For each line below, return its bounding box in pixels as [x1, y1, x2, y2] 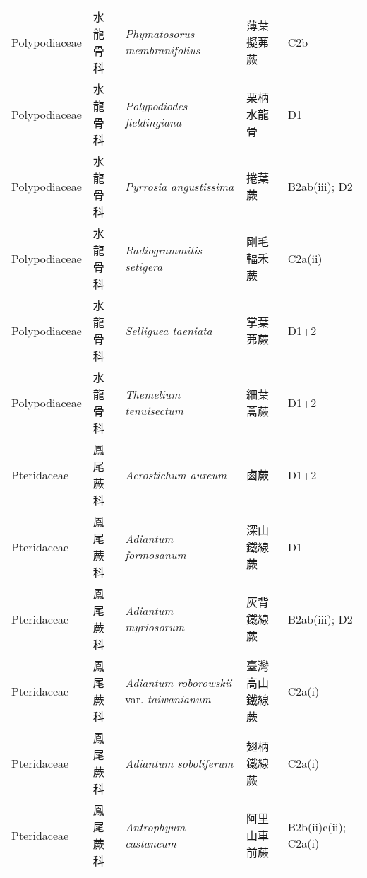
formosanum [125, 546, 186, 563]
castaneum [125, 835, 176, 851]
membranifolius [125, 42, 200, 58]
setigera [125, 258, 163, 274]
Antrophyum [125, 819, 186, 835]
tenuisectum [125, 402, 183, 418]
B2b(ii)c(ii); [287, 819, 347, 835]
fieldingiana [125, 114, 182, 130]
